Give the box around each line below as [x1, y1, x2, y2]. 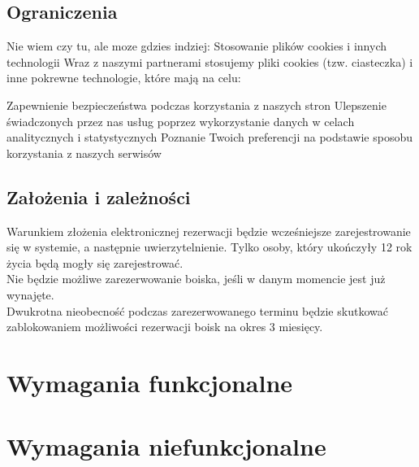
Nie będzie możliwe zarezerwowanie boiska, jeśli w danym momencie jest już [6, 270, 386, 287]
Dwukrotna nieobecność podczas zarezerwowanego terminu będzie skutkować [6, 302, 388, 319]
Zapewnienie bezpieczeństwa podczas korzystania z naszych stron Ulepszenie [6, 96, 387, 113]
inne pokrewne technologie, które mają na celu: [6, 69, 241, 86]
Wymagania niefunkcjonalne [6, 430, 326, 463]
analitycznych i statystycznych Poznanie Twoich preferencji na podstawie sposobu [6, 129, 413, 146]
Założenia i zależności [6, 184, 191, 209]
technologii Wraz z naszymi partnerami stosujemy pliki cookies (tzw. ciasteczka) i [6, 53, 413, 70]
